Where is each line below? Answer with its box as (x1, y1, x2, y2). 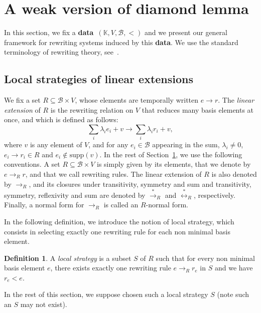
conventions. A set (4, 159, 60, 169)
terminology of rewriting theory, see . (4, 47, 119, 57)
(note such (217, 289, 249, 299)
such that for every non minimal (156, 252, 255, 263)
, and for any (88, 139, 128, 150)
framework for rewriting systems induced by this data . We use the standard (4, 37, 238, 47)
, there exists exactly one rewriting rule (50, 262, 171, 273)
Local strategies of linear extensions (4, 71, 194, 87)
